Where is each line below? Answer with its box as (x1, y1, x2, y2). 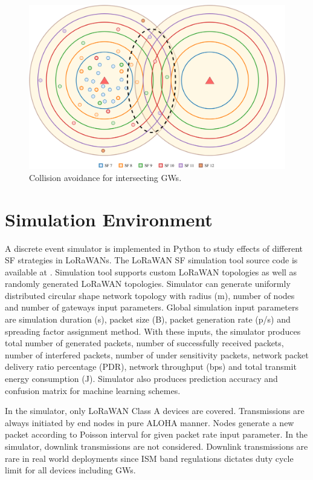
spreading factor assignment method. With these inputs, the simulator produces (5, 324, 301, 337)
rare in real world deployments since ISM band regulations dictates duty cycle (5, 452, 294, 464)
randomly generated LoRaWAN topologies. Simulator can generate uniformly (5, 277, 291, 290)
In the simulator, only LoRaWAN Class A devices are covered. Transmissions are (5, 404, 305, 417)
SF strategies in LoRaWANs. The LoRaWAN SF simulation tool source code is (5, 254, 298, 266)
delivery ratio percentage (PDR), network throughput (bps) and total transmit (5, 360, 297, 373)
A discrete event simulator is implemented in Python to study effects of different (5, 242, 303, 254)
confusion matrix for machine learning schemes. (5, 384, 181, 396)
